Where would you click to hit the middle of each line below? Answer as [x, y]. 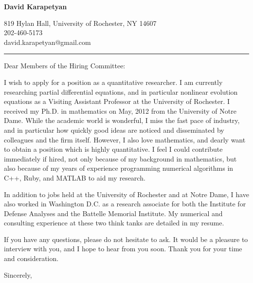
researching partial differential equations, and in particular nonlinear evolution [121, 91]
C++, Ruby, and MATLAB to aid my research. [75, 177]
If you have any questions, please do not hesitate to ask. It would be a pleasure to [126, 239]
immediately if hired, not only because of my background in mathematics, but [120, 158]
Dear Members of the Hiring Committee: [65, 66]
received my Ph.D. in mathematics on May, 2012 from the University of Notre [120, 111]
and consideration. [31, 258]
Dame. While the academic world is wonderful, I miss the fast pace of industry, [122, 120]
